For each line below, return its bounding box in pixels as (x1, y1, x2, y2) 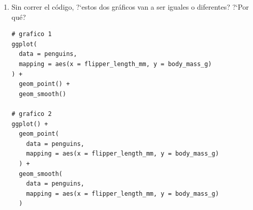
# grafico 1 (11, 31, 52, 38)
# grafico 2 (11, 110, 52, 117)
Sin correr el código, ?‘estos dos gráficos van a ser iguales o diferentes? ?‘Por (11, 2, 249, 12)
